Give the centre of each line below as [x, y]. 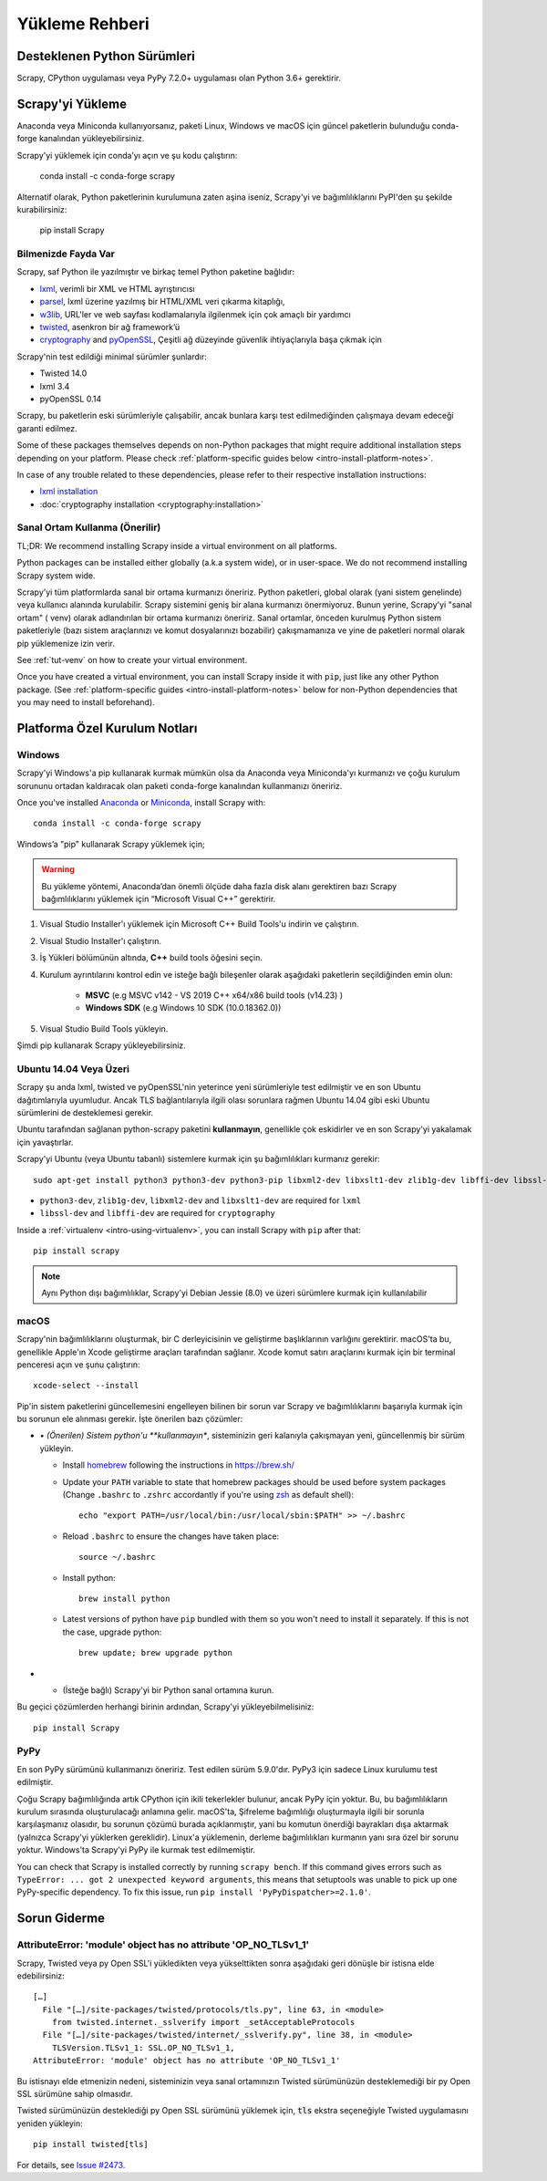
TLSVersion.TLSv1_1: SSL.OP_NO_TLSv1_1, [144, 2047]
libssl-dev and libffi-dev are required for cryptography [157, 1213]
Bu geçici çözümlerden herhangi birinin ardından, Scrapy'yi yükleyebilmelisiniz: [165, 1707]
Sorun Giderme [61, 1919]
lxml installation [69, 492]
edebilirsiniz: [41, 1976]
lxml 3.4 [55, 386]
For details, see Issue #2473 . [71, 2165]
